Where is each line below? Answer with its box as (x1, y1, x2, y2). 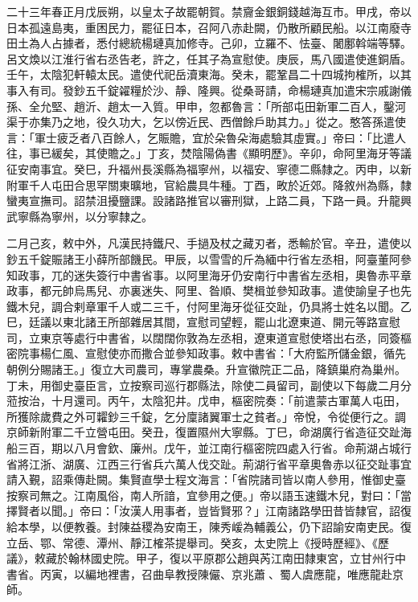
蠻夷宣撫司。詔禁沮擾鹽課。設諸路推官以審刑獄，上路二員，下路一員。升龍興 (6, 192, 412, 209)
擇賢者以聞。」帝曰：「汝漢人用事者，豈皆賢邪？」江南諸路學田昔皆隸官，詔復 (6, 502, 412, 519)
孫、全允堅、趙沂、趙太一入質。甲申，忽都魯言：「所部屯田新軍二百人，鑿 (6, 97, 395, 114)
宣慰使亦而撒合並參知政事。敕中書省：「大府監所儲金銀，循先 (84, 345, 406, 362)
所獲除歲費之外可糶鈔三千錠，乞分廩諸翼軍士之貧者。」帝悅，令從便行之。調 (6, 407, 406, 424)
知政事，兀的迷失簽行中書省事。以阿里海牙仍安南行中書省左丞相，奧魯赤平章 (6, 266, 412, 283)
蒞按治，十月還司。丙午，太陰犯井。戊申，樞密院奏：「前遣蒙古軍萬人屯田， (6, 392, 406, 409)
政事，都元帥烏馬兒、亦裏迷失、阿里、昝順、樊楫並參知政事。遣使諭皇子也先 (6, 282, 412, 299)
